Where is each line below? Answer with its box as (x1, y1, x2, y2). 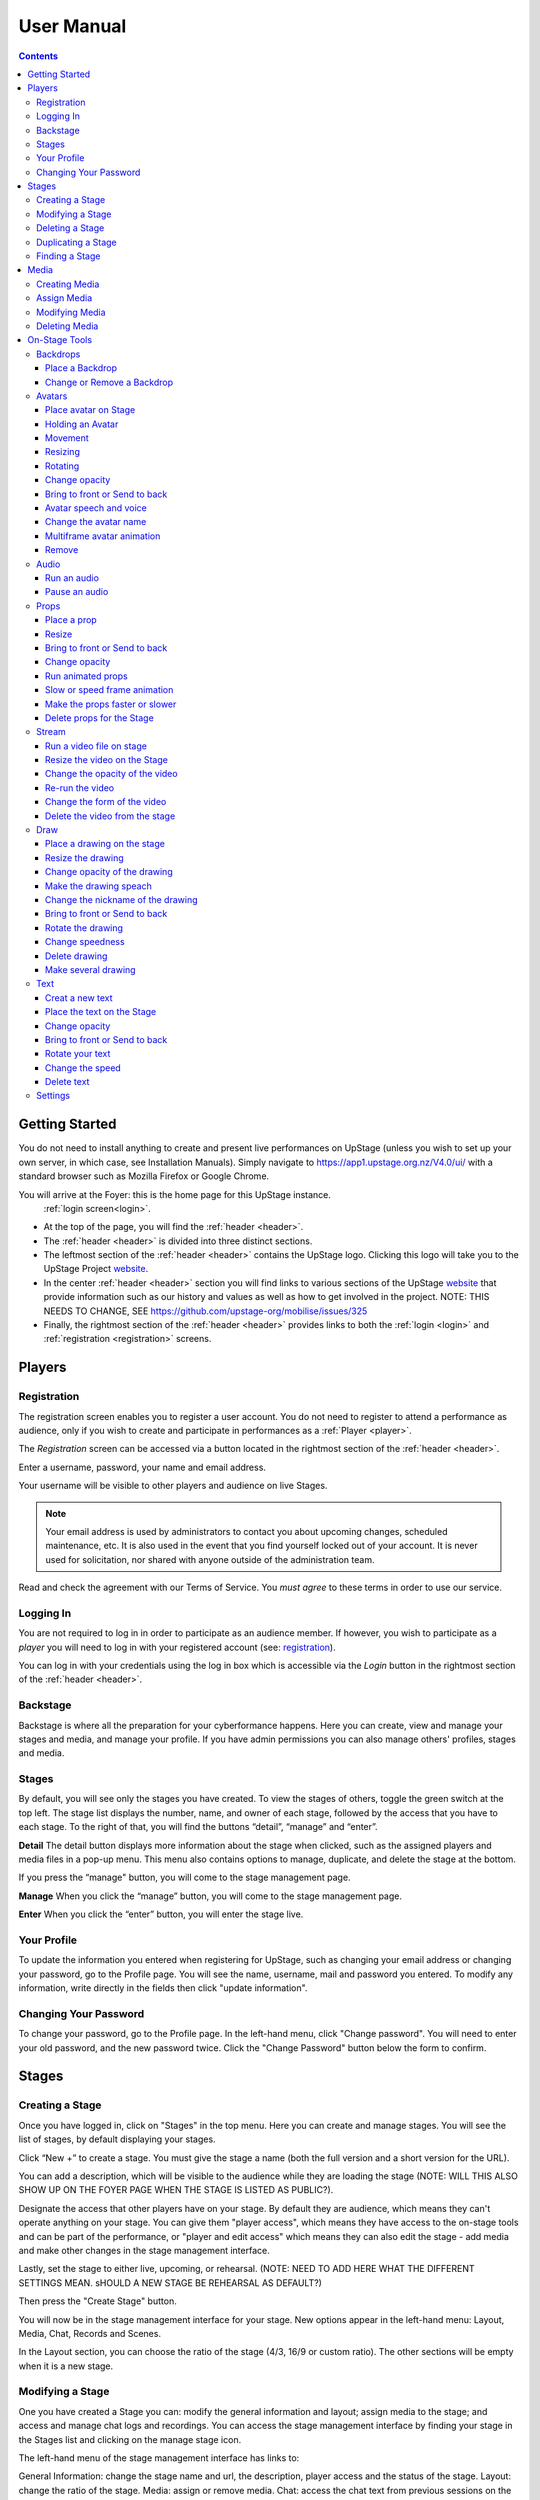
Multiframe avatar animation (45, 530, 161, 542)
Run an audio (45, 572, 100, 584)
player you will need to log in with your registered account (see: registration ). (18, 1641, 336, 1653)
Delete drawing (45, 950, 108, 962)
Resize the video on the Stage (45, 754, 169, 766)
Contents (18, 50, 59, 62)
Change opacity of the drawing (45, 866, 174, 878)
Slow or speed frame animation (45, 684, 174, 696)
